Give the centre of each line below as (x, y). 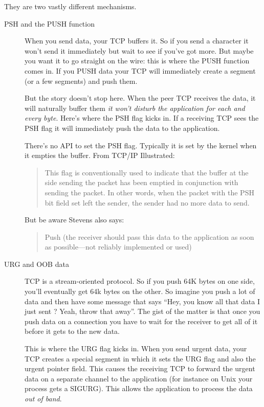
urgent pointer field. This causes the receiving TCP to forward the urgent (140, 368)
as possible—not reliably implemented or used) (118, 247)
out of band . (43, 398)
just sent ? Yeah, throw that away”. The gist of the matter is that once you (142, 311)
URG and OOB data (37, 264)
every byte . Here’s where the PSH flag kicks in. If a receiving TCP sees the (142, 118)
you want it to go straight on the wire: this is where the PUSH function (137, 61)
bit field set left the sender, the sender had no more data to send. (147, 202)
